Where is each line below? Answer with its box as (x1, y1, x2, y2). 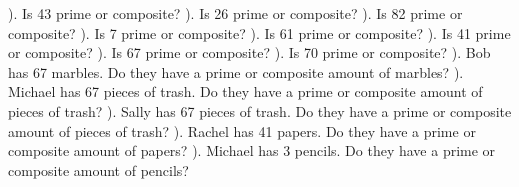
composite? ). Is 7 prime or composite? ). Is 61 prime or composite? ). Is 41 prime (8, 22, 511, 43)
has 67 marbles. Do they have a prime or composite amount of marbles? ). (8, 61, 464, 82)
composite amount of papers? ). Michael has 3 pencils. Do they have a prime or (8, 140, 496, 161)
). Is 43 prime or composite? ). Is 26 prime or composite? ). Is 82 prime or (8, 3, 463, 23)
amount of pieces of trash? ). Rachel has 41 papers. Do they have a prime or (8, 120, 476, 141)
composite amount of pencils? (8, 159, 189, 180)
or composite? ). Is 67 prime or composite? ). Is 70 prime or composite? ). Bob (8, 42, 491, 63)
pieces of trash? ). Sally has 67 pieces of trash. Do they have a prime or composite (8, 100, 512, 121)
